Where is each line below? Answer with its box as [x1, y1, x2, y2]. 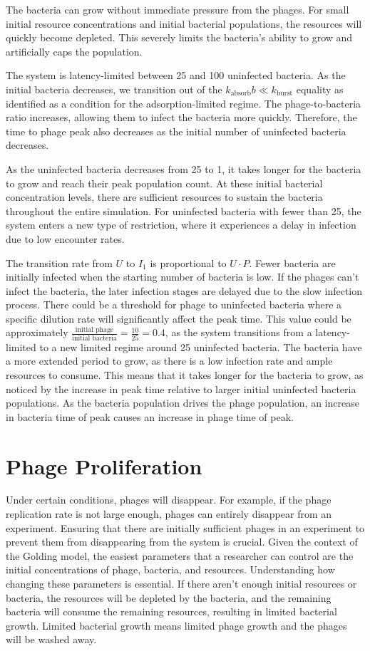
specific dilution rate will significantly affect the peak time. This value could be [6, 311, 351, 325]
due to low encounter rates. [6, 231, 125, 246]
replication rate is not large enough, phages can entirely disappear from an [6, 506, 332, 521]
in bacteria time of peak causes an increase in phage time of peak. [6, 409, 294, 424]
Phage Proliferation [6, 451, 202, 480]
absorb [230, 90, 252, 98]
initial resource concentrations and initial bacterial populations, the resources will [6, 16, 362, 31]
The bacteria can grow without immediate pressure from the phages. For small [6, 2, 349, 16]
